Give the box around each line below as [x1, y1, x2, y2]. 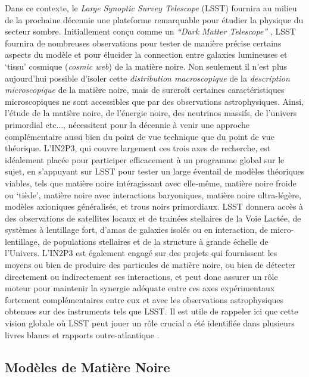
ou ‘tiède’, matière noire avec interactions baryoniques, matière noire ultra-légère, [5, 188, 301, 201]
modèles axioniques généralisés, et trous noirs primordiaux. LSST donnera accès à [5, 200, 304, 213]
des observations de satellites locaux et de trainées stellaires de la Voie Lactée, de [5, 211, 301, 224]
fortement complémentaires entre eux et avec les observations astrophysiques [5, 293, 284, 306]
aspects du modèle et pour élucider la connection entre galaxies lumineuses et [5, 48, 288, 61]
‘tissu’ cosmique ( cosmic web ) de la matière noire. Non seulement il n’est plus [5, 60, 288, 72]
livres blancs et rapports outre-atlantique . [5, 328, 160, 341]
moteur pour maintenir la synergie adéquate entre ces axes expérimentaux [5, 282, 275, 294]
